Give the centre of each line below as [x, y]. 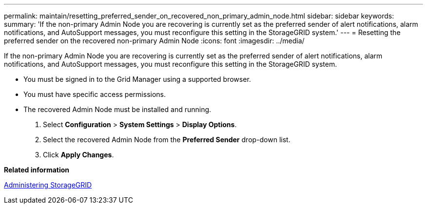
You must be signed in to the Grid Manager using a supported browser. [137, 79]
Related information [37, 170]
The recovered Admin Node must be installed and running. [117, 109]
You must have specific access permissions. [95, 94]
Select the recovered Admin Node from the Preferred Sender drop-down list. [167, 140]
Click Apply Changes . [78, 155]
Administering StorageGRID [48, 185]
